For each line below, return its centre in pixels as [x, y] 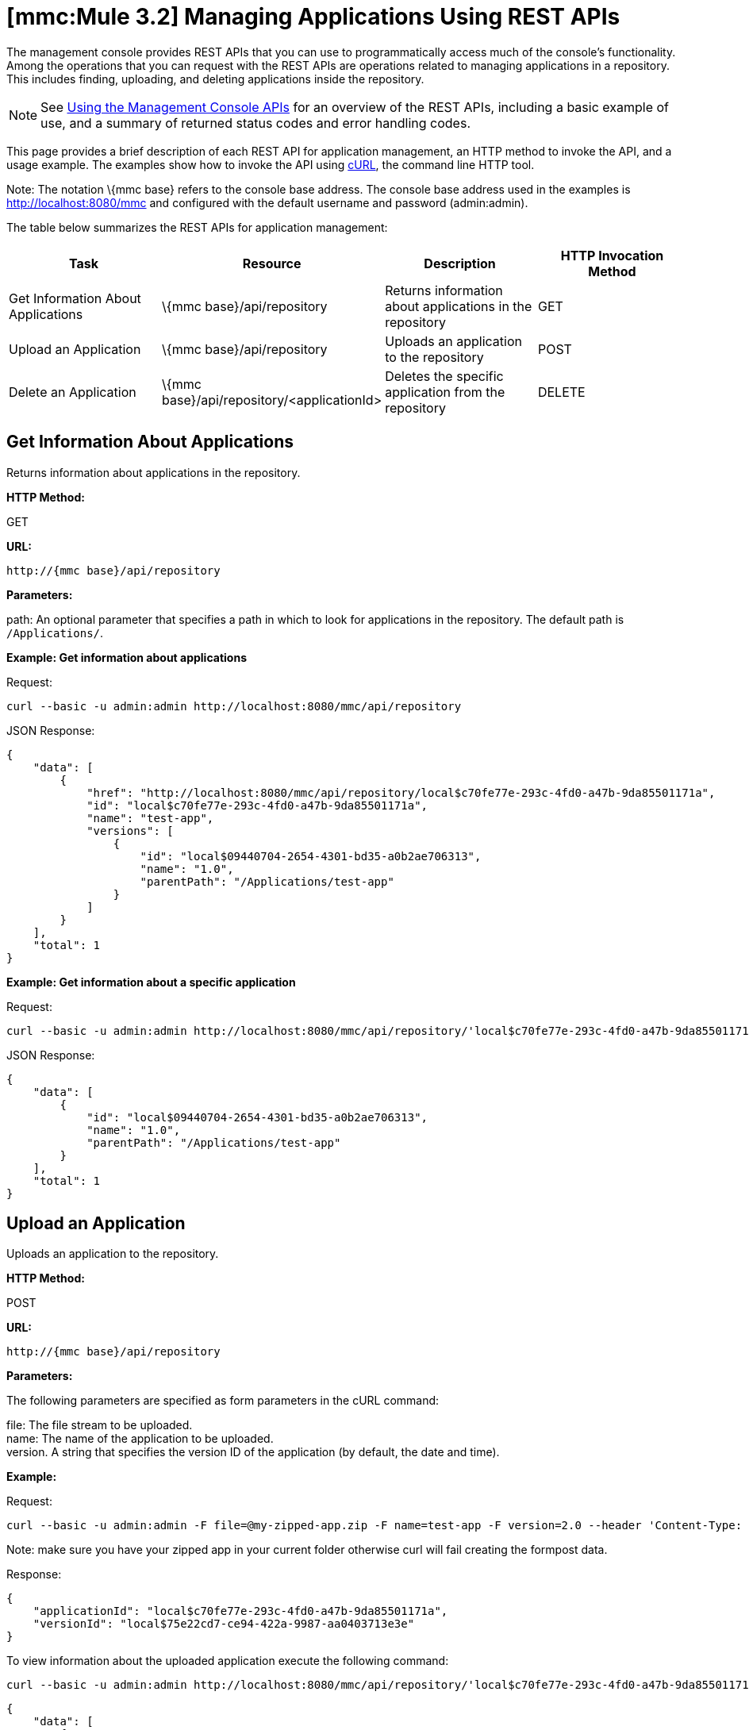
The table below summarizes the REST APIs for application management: [197, 227]
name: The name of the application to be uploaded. [140, 1439]
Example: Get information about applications [127, 657]
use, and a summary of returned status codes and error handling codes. [255, 123]
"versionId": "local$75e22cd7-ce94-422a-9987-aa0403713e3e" [224, 1624]
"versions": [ [130, 830]
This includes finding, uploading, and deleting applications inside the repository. [215, 79]
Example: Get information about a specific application [151, 982]
